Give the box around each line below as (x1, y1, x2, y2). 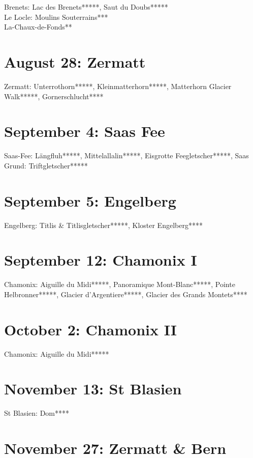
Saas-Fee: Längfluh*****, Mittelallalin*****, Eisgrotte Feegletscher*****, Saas (4, 150, 249, 161)
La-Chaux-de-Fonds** (4, 21, 72, 32)
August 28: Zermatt (4, 51, 146, 72)
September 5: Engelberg (4, 190, 176, 211)
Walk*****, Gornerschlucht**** (4, 91, 104, 101)
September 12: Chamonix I (4, 249, 197, 270)
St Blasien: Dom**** (4, 408, 70, 418)
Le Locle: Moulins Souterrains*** (4, 11, 108, 22)
